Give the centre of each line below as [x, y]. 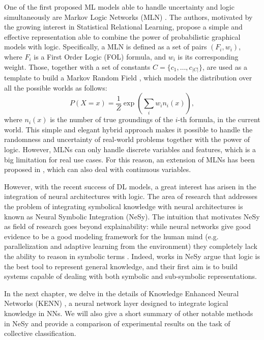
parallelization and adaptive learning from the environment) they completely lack [131, 246]
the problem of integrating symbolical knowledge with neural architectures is [124, 206]
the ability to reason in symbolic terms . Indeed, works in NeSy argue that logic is [132, 256]
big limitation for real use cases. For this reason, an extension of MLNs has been [129, 159]
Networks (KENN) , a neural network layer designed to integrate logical [116, 303]
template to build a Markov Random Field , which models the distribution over [128, 78]
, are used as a [225, 66]
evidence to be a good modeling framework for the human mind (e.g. [111, 236]
